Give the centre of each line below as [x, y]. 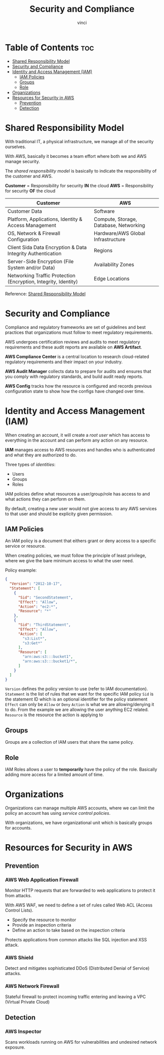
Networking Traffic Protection [41, 276]
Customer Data [25, 211]
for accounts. [19, 828]
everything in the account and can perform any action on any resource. [77, 440]
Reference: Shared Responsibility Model [45, 294]
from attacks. [18, 895]
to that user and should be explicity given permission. [59, 514]
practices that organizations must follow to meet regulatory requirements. [79, 332]
